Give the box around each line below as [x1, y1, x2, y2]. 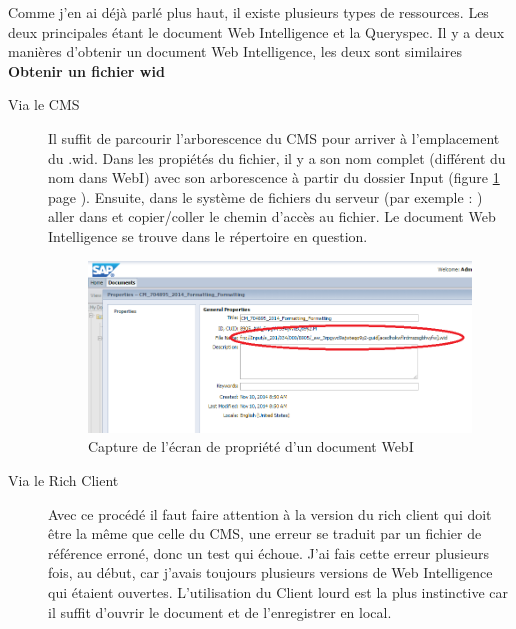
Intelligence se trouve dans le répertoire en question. [48, 225, 368, 246]
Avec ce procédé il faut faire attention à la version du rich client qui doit [48, 503, 492, 524]
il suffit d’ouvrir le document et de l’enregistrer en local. [48, 601, 392, 622]
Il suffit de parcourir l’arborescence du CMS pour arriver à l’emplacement [48, 127, 500, 148]
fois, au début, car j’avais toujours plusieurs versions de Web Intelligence [48, 562, 493, 583]
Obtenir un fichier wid [8, 60, 165, 81]
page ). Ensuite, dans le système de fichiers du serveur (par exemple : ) [48, 186, 483, 207]
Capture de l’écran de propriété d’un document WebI [88, 436, 414, 457]
